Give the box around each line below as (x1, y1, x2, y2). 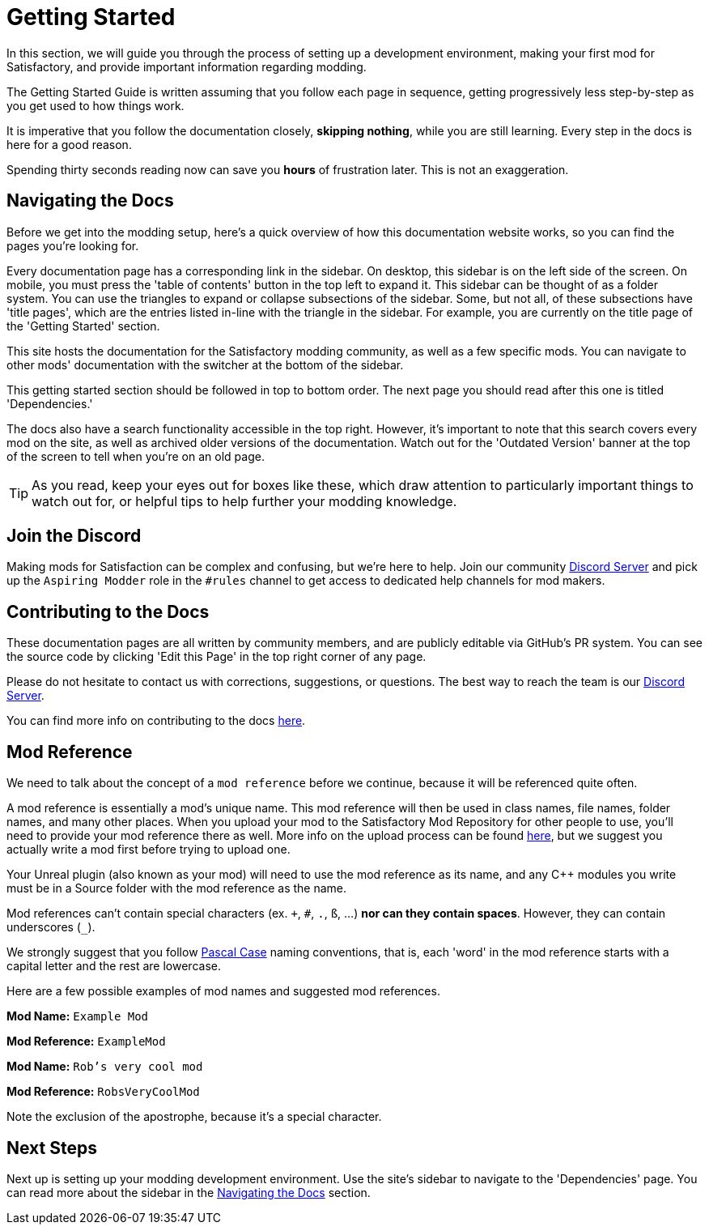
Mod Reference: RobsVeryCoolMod (6, 1084, 200, 1099)
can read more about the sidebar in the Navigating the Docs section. (6, 1185, 371, 1199)
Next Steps (6, 1137, 97, 1158)
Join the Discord (6, 526, 142, 547)
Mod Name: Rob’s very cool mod (6, 1059, 203, 1074)
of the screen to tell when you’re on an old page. (6, 449, 265, 463)
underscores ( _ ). (6, 920, 96, 935)
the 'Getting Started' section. (6, 318, 160, 333)
